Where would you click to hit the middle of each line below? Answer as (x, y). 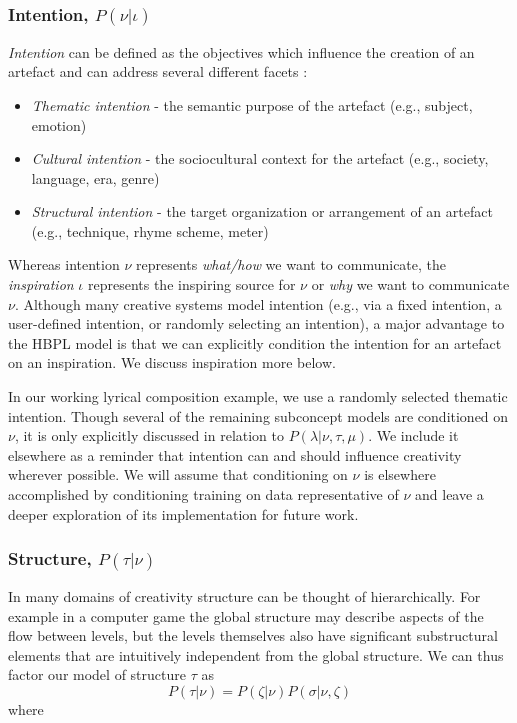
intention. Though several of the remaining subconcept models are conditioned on (258, 415)
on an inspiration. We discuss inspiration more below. (172, 362)
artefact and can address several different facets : (158, 71)
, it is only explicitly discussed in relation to (149, 435)
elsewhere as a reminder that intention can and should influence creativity (235, 454)
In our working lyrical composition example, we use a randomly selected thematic (258, 396)
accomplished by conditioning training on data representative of (203, 494)
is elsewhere (400, 474)
